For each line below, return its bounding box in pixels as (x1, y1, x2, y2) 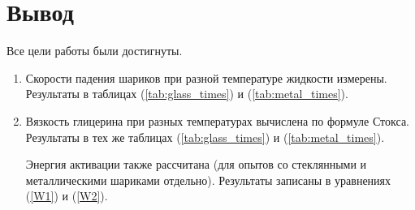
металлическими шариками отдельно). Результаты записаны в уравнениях (25, 171, 391, 188)
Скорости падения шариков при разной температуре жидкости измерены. (25, 69, 387, 86)
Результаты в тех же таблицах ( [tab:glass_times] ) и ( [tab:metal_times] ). (25, 128, 385, 145)
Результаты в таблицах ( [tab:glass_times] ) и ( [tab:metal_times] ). (25, 85, 348, 102)
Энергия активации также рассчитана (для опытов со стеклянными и (25, 156, 367, 173)
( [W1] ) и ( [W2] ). (25, 187, 108, 204)
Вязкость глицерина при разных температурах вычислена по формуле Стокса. (25, 112, 409, 129)
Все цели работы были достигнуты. (6, 42, 183, 59)
